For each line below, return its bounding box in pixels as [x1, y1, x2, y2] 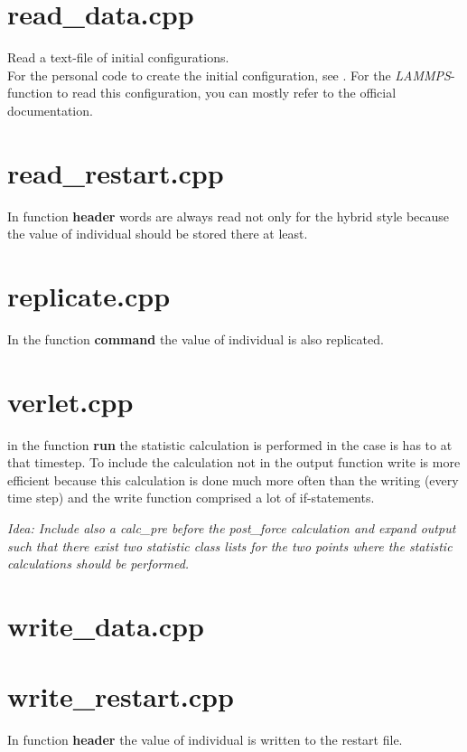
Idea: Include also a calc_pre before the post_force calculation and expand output [7, 519, 456, 538]
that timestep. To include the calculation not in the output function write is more [7, 453, 461, 472]
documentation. [7, 100, 93, 119]
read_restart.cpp [7, 154, 224, 191]
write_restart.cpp [7, 678, 234, 715]
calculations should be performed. [7, 554, 190, 573]
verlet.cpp [7, 382, 134, 419]
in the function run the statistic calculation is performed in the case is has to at [7, 435, 453, 454]
